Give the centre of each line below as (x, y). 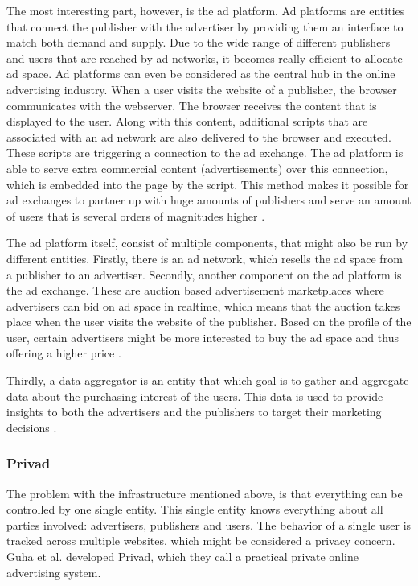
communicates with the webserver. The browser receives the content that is (192, 105)
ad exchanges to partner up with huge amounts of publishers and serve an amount (209, 200)
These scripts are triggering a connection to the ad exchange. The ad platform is (205, 153)
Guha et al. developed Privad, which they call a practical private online (182, 557)
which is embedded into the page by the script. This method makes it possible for (208, 184)
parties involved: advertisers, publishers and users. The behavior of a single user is (209, 524)
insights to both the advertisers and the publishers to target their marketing (194, 412)
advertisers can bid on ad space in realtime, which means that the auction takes (203, 305)
